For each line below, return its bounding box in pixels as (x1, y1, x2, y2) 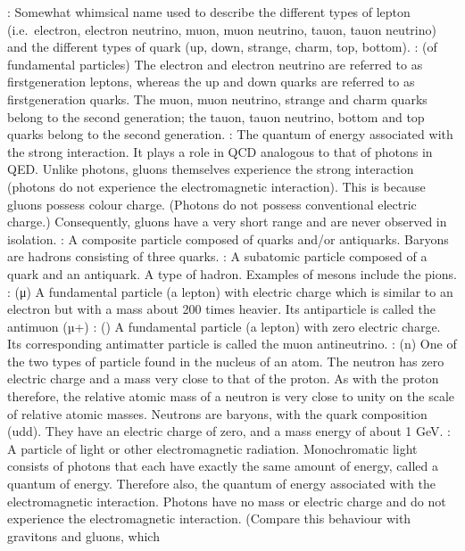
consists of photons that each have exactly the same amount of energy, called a (7, 456, 438, 475)
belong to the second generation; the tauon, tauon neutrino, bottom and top (7, 107, 425, 126)
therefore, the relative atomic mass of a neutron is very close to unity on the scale (7, 387, 455, 406)
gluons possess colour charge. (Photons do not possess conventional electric (7, 194, 417, 213)
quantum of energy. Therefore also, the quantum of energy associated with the (7, 474, 436, 493)
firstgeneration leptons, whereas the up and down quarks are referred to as (7, 72, 415, 91)
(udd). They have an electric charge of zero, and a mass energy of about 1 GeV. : (7, 422, 451, 440)
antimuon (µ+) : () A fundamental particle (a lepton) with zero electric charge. (7, 317, 441, 335)
